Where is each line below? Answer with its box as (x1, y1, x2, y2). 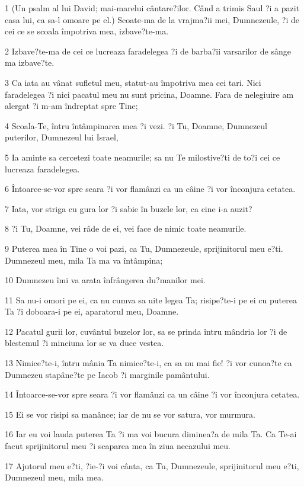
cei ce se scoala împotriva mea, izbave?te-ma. (5, 25, 169, 37)
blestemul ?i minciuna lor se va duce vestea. (5, 337, 164, 349)
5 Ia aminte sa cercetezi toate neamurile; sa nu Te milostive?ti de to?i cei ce (5, 150, 280, 163)
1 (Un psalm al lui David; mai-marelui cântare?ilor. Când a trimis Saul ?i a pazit (5, 2, 300, 14)
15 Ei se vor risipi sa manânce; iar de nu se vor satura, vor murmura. (5, 408, 255, 420)
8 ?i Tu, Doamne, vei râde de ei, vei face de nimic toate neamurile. (5, 222, 247, 235)
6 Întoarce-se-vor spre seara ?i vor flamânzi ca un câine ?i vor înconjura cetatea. (5, 182, 296, 195)
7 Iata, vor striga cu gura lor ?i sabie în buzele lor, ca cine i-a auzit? (5, 202, 252, 214)
